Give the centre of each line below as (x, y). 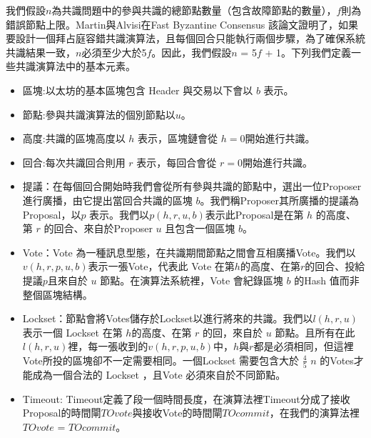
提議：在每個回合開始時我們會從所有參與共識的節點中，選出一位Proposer (192, 186)
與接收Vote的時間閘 (177, 413)
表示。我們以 (120, 214)
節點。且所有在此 (315, 332)
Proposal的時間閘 (62, 413)
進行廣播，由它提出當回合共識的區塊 (107, 200)
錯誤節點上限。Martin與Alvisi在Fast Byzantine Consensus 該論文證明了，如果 (182, 24)
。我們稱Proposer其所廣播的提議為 (279, 200)
